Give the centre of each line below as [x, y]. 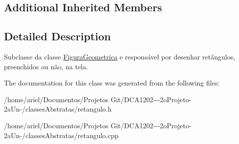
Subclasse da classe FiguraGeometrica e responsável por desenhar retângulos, [120, 56]
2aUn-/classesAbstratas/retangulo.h [58, 109]
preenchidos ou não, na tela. [46, 66]
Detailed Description [58, 36]
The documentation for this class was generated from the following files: [112, 83]
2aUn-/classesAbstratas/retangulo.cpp [61, 135]
